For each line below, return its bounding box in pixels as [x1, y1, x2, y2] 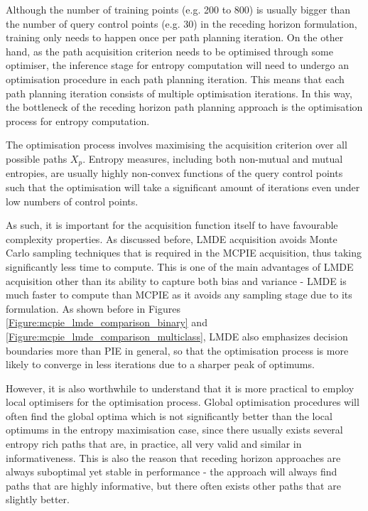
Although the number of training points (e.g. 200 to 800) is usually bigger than [6, 2, 350, 16]
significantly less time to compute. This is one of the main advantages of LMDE [6, 259, 354, 274]
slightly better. [6, 492, 70, 507]
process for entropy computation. [6, 113, 150, 128]
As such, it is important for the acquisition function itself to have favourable [6, 217, 338, 232]
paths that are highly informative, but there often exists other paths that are [6, 478, 341, 493]
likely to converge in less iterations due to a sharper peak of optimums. [6, 357, 315, 372]
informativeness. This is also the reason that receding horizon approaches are [6, 450, 341, 465]
